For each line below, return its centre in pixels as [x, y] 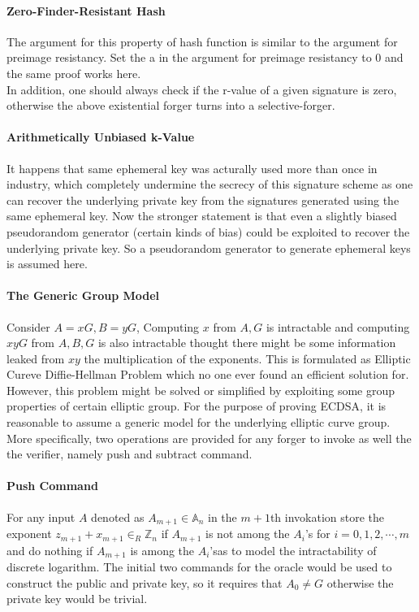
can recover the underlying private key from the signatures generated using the [203, 200]
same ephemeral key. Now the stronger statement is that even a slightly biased [202, 216]
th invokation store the [327, 517]
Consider [28, 326]
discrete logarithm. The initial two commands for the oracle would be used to [199, 567]
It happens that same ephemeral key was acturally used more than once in [192, 168]
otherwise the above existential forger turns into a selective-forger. [171, 105]
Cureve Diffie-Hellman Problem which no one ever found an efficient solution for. [208, 374]
